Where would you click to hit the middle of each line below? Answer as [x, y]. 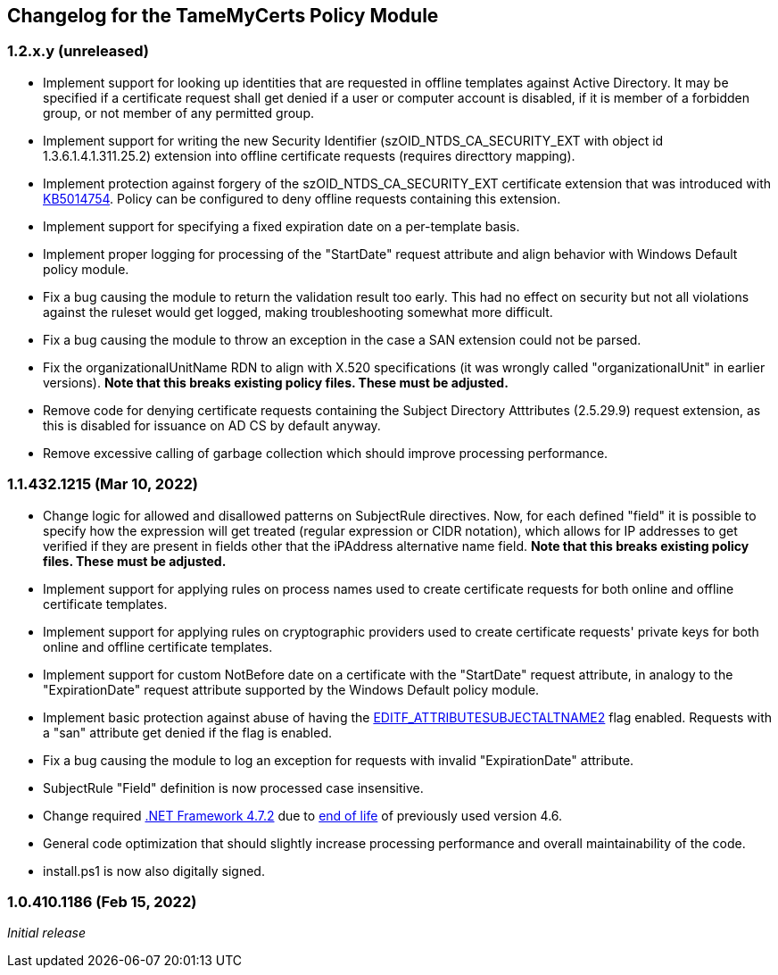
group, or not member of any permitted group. [178, 112]
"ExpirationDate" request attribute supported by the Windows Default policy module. [291, 689]
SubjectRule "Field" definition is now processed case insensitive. [233, 787]
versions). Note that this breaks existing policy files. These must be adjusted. [276, 382]
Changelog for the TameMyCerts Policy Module [223, 16]
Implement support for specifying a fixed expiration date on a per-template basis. [281, 226]
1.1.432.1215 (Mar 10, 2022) [103, 484]
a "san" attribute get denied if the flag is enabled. [188, 732]
